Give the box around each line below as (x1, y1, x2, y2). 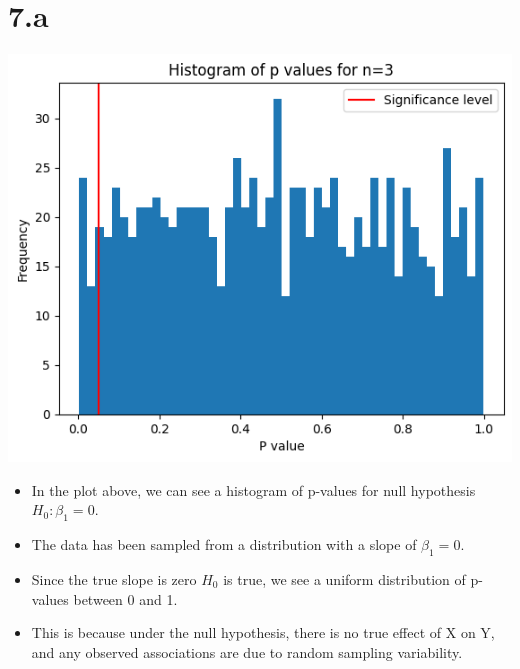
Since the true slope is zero (31, 568, 197, 589)
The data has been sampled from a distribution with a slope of (31, 534, 417, 555)
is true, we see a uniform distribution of (223, 568, 466, 589)
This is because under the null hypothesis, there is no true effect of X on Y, (31, 622, 495, 643)
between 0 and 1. (73, 588, 178, 609)
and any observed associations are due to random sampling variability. (31, 641, 463, 662)
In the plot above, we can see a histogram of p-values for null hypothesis (31, 479, 476, 500)
